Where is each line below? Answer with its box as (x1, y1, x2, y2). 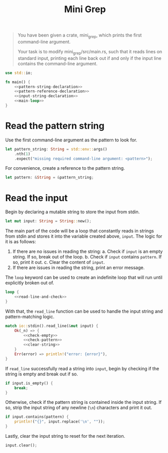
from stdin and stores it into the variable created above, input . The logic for (5, 233, 162, 239)
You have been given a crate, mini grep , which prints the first (17, 32, 142, 39)
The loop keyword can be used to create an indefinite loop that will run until (5, 275, 163, 281)
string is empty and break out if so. (5, 371, 78, 377)
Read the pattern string (5, 120, 105, 132)
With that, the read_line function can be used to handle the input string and (5, 308, 163, 314)
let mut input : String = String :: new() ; (5, 219, 92, 224)
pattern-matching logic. (5, 313, 55, 320)
